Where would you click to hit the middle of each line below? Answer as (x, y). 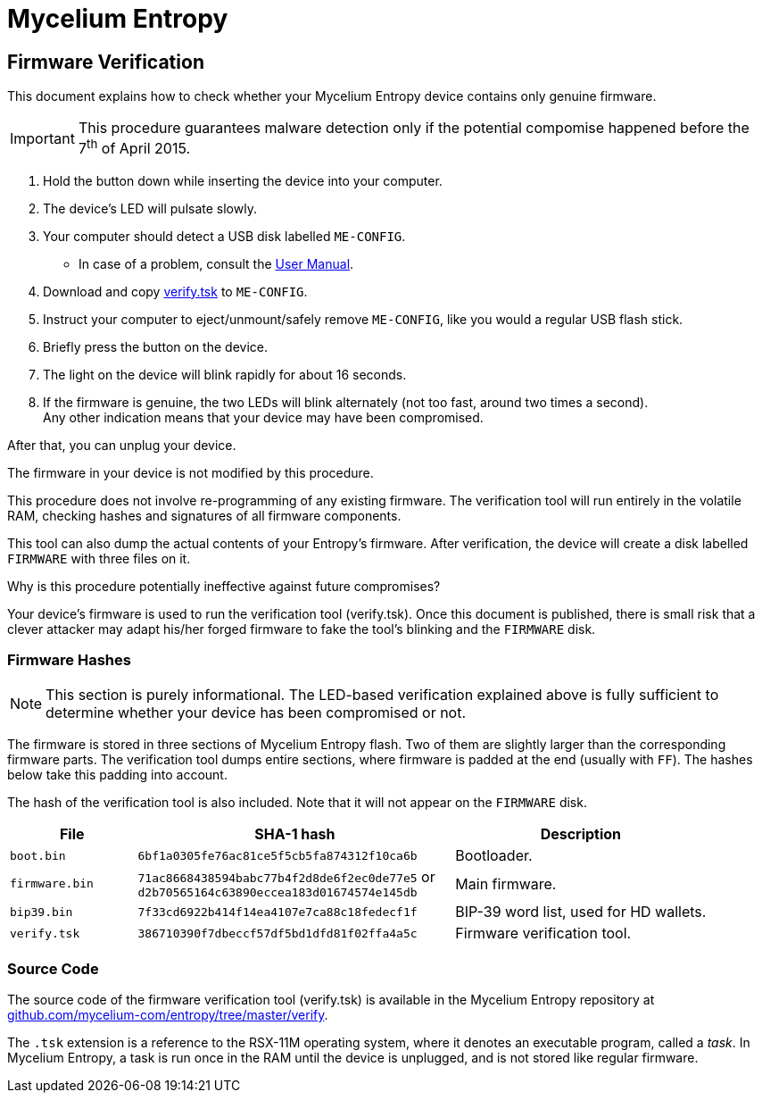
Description (581, 834)
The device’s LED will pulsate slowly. (150, 208)
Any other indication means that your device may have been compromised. (263, 417)
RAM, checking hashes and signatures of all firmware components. (204, 515)
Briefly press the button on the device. (155, 346)
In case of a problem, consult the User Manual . (216, 263)
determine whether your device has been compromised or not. (256, 713)
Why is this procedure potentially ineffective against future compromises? (224, 586)
